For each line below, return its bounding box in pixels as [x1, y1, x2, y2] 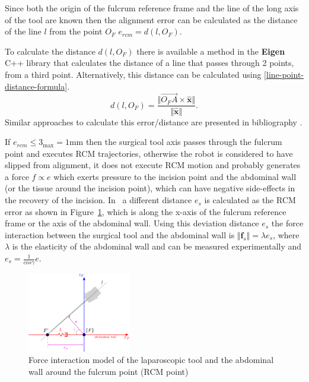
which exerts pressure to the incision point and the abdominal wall [53, 170, 297, 182]
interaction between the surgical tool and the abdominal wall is [5, 228, 235, 241]
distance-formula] [5, 80, 68, 92]
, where [273, 228, 300, 241]
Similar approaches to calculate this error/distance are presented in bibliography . [5, 115, 302, 128]
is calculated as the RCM [204, 194, 296, 206]
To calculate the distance [5, 45, 95, 57]
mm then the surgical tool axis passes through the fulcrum [69, 135, 282, 148]
